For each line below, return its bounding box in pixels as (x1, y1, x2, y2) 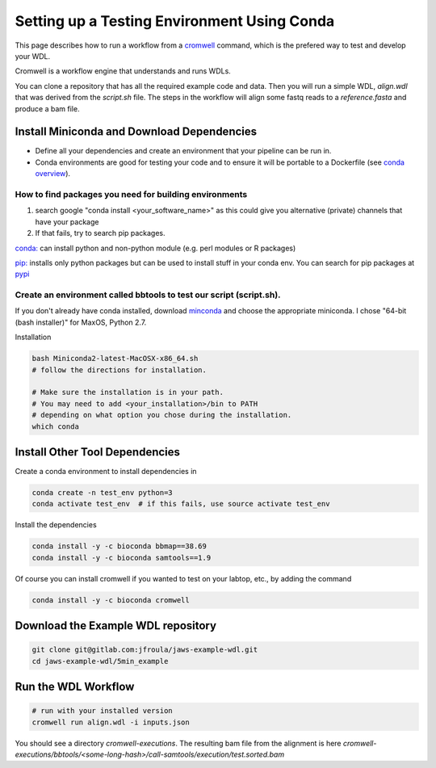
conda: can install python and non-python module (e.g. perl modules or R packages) (15, 243, 296, 253)
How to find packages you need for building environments (15, 188, 248, 199)
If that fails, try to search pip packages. (35, 229, 166, 238)
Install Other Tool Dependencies (15, 445, 181, 459)
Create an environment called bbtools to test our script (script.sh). (15, 289, 282, 300)
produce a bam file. (15, 103, 80, 113)
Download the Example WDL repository (15, 619, 217, 633)
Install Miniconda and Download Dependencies (15, 125, 258, 139)
